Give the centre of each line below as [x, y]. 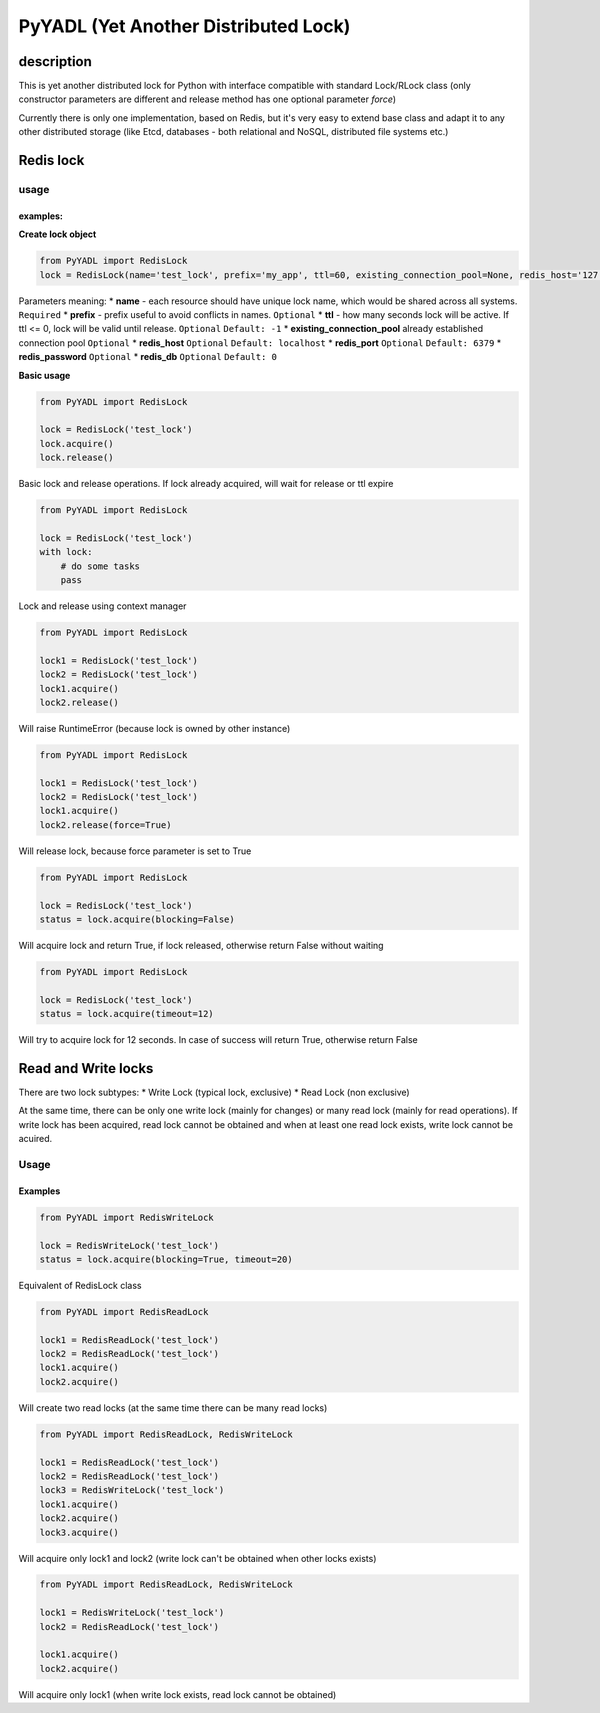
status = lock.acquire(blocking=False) [137, 919]
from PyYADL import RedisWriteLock [126, 1217]
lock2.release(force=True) [105, 824]
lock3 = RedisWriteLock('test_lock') [132, 1490]
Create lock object [57, 234]
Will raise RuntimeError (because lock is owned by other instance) [154, 728]
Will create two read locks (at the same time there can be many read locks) [173, 1407]
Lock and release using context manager [102, 606]
